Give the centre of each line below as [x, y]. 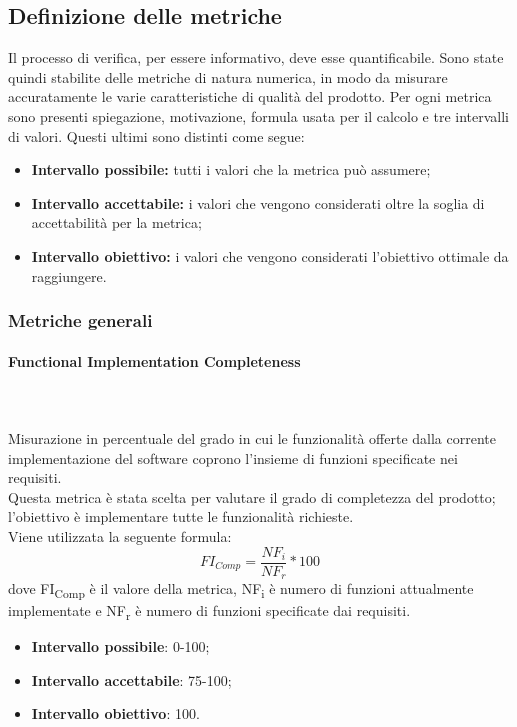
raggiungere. [69, 275]
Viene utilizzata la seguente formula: [120, 535]
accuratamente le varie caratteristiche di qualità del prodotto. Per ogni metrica [250, 96]
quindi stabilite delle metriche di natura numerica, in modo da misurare [228, 76]
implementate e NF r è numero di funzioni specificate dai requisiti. [209, 611]
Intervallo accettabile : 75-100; [131, 679]
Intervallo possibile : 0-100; [120, 646]
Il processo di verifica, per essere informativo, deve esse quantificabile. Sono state [256, 57]
